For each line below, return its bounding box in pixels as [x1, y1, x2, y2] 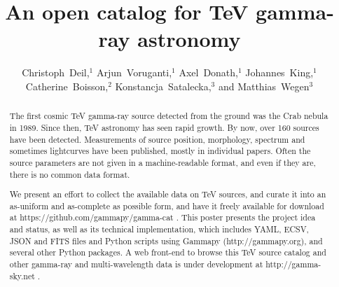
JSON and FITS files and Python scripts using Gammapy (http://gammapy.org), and [9, 234, 323, 246]
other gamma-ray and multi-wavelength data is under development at [9, 258, 263, 270]
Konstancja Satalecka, [115, 78, 212, 93]
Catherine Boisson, [25, 78, 109, 93]
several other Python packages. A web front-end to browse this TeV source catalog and [9, 246, 326, 258]
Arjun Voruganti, [96, 65, 172, 80]
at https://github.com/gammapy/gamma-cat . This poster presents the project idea [9, 211, 316, 223]
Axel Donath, [179, 65, 238, 80]
